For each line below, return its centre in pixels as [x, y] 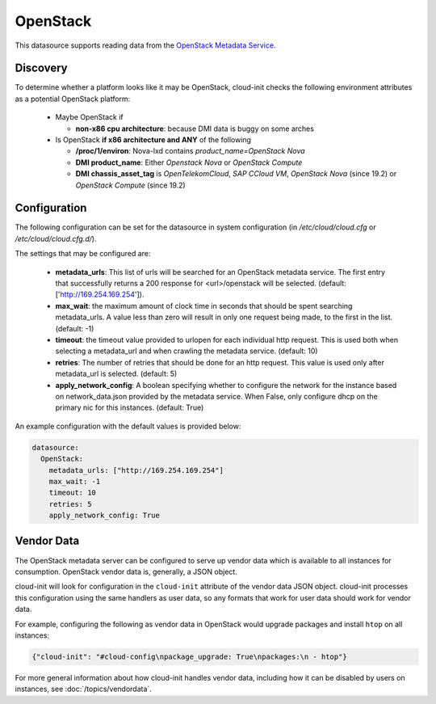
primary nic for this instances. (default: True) [130, 407]
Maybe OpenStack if [90, 117]
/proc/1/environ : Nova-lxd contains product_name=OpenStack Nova [191, 151]
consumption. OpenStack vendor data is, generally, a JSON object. [126, 571]
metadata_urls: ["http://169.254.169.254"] [136, 470]
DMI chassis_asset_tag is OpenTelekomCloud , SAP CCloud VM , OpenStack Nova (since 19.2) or [236, 174]
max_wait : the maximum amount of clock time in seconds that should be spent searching [204, 306]
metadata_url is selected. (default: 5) [116, 374]
